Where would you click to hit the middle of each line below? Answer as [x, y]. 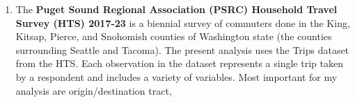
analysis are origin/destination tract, [94, 90]
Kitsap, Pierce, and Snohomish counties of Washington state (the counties [174, 36]
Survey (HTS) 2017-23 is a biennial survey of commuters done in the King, [183, 22]
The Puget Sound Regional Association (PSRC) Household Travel [176, 9]
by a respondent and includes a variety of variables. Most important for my [176, 76]
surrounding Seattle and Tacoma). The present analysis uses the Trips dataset [182, 49]
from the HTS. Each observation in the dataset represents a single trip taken [179, 63]
